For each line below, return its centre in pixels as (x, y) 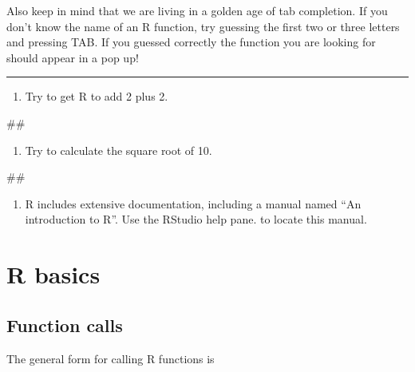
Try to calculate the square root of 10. (119, 150)
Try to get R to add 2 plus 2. (97, 96)
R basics (53, 274)
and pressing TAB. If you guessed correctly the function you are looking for (191, 42)
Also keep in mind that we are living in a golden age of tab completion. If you (197, 10)
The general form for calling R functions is (111, 358)
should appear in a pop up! (73, 57)
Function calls (65, 325)
